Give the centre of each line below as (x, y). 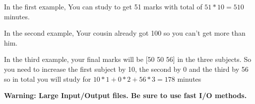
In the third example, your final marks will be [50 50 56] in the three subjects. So (128, 59)
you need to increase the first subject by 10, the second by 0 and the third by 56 (126, 69)
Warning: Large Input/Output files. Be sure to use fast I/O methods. (126, 95)
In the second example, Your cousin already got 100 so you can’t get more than (125, 33)
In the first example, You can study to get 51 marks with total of (103, 6)
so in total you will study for (48, 78)
